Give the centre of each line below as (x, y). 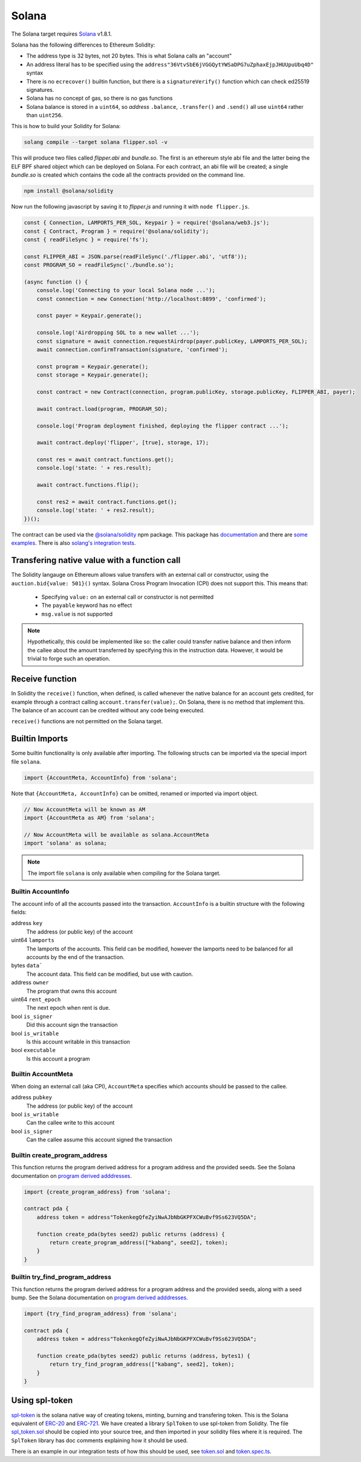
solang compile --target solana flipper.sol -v (96, 142)
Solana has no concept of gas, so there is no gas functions (99, 98)
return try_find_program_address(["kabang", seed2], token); (142, 1364)
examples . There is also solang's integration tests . (73, 543)
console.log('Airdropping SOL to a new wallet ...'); (118, 333)
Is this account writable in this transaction (78, 1041)
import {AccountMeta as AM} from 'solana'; (89, 817)
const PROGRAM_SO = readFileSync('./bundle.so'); (99, 265)
